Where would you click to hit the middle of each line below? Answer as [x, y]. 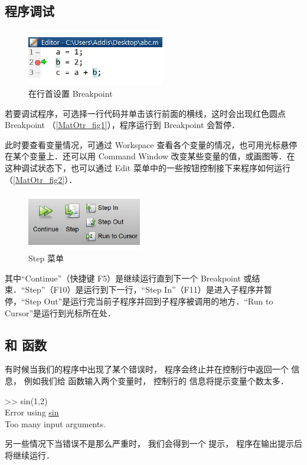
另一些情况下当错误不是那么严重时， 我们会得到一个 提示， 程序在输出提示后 [153, 443]
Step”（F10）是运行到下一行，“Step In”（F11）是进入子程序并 [144, 289]
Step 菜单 [46, 258]
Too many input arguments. [55, 423]
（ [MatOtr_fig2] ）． [41, 179]
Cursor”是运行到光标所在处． [60, 312]
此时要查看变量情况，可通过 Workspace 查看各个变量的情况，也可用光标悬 [147, 144]
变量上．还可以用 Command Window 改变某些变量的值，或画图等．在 [162, 156]
